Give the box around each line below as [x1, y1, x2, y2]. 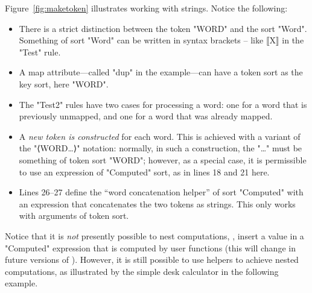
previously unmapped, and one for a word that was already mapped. [19, 110, 273, 122]
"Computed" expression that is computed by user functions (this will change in [5, 241, 296, 254]
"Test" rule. [19, 45, 61, 58]
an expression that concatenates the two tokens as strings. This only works [19, 197, 296, 210]
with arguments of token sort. [19, 209, 129, 222]
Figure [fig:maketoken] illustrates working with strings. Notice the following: [5, 2, 288, 14]
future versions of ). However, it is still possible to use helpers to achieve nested [5, 253, 299, 266]
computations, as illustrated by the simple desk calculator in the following [5, 265, 279, 277]
